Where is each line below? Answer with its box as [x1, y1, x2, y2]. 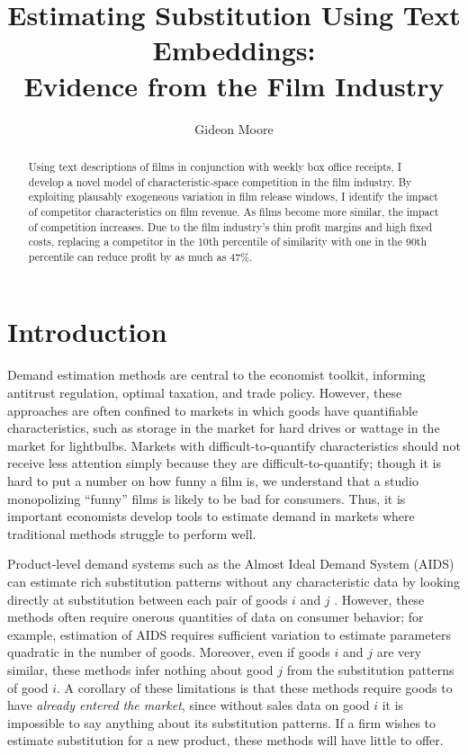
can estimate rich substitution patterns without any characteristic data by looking [7, 571, 461, 590]
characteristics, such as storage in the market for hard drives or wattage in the [7, 418, 440, 437]
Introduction [7, 313, 167, 350]
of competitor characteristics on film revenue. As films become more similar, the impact [28, 203, 439, 219]
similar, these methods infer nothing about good [7, 660, 274, 679]
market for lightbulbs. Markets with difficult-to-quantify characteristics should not [7, 436, 461, 454]
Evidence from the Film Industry [23, 67, 445, 103]
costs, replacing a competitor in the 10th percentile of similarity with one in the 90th [28, 234, 427, 249]
